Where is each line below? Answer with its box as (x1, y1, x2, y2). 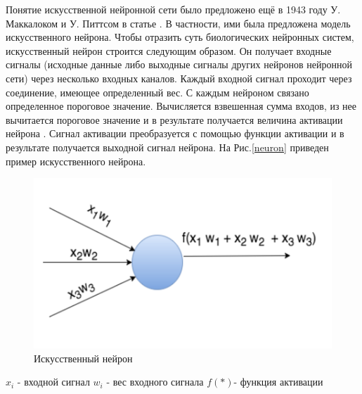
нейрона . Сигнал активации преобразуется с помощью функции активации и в (6, 126, 344, 141)
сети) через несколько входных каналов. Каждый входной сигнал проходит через (6, 70, 352, 85)
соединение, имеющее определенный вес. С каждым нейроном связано (6, 84, 309, 99)
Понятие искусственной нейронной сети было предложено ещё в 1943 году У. (6, 2, 341, 16)
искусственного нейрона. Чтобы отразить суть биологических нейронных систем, (6, 30, 354, 44)
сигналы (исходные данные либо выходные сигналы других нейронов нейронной (6, 57, 352, 72)
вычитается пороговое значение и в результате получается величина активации (6, 112, 343, 127)
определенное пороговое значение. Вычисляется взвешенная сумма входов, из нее (6, 99, 357, 113)
